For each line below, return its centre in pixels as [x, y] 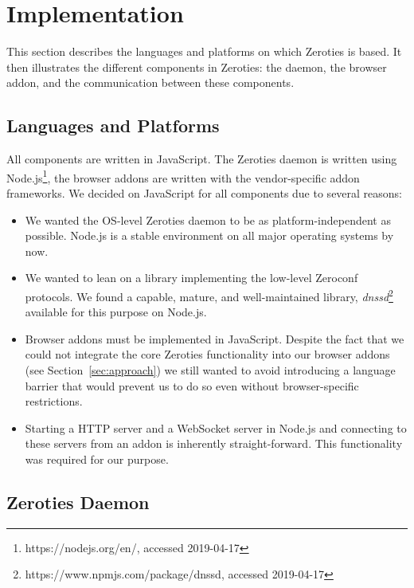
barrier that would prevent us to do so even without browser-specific [192, 385]
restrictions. [54, 401]
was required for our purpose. [97, 459]
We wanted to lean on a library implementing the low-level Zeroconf [191, 278]
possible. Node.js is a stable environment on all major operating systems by [209, 235]
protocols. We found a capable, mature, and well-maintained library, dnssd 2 [209, 295]
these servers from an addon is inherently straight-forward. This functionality [214, 443]
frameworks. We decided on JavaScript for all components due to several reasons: [205, 192]
